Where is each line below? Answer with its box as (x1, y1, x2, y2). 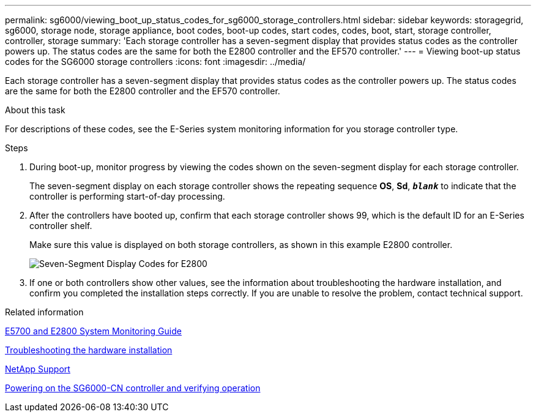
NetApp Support (5, 364, 70, 374)
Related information (5, 307, 84, 317)
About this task (5, 105, 65, 115)
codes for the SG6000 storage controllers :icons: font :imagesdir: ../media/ (5, 56, 306, 67)
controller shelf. (29, 220, 92, 231)
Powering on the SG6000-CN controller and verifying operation (5, 383, 261, 393)
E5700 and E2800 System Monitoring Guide (5, 326, 182, 336)
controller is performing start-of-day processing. (29, 191, 225, 201)
